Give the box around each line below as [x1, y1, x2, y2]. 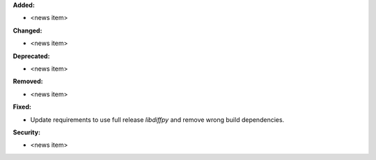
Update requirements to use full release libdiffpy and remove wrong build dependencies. [30, 115, 285, 124]
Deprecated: [13, 52, 50, 60]
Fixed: [13, 103, 31, 111]
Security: [13, 128, 41, 136]
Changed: [13, 26, 42, 35]
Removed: [13, 77, 43, 86]
